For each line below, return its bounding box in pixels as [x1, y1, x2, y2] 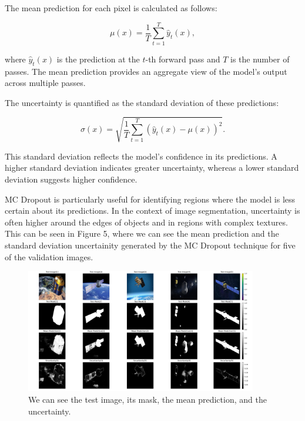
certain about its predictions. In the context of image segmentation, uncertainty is [5, 204, 300, 217]
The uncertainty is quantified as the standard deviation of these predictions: [5, 96, 279, 108]
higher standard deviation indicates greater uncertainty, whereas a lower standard [5, 161, 299, 174]
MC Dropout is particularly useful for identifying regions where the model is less [5, 193, 296, 205]
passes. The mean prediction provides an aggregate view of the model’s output [5, 65, 287, 77]
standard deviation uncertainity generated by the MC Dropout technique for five [5, 239, 296, 251]
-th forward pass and [145, 52, 220, 65]
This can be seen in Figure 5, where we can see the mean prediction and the [5, 227, 279, 240]
